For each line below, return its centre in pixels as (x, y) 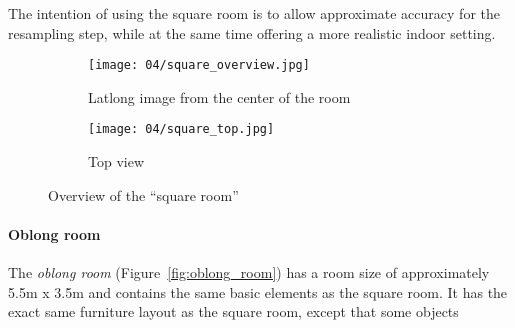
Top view (116, 161)
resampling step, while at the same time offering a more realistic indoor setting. (252, 32)
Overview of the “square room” (143, 194)
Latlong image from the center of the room (219, 96)
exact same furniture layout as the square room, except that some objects (233, 311)
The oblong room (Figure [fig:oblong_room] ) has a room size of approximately (249, 272)
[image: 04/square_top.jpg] (181, 129)
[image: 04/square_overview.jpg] (199, 65)
